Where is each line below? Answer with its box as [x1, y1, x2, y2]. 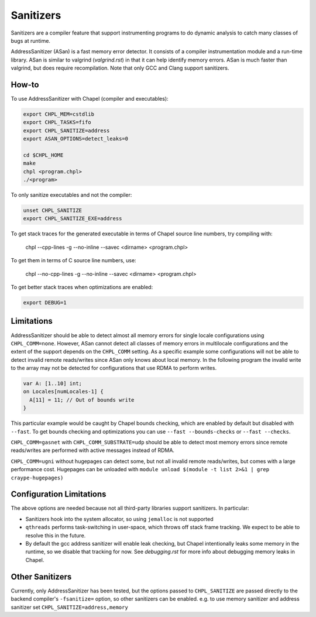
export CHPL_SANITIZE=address [23, 127, 110, 134]
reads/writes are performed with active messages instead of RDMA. [11, 447, 175, 454]
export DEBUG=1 [23, 299, 67, 306]
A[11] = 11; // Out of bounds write [29, 396, 135, 403]
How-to [11, 80, 39, 90]
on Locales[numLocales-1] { [23, 388, 104, 395]
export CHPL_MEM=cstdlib [23, 111, 95, 117]
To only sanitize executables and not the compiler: [11, 191, 132, 198]
